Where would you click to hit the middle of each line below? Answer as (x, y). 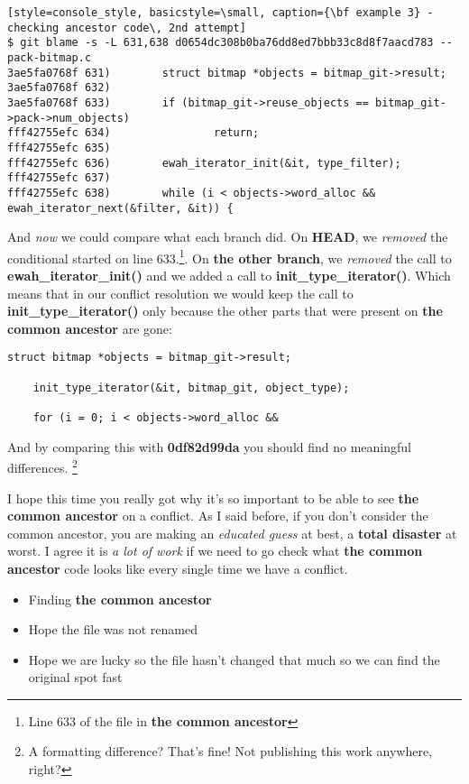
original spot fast (75, 677)
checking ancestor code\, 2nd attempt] (127, 28)
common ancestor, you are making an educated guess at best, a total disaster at (232, 533)
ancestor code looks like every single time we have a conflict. (178, 568)
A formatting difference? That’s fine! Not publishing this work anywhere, (230, 751)
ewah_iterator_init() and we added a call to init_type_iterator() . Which (229, 276)
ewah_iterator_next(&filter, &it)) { (120, 208)
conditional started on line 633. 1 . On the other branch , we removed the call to (230, 256)
